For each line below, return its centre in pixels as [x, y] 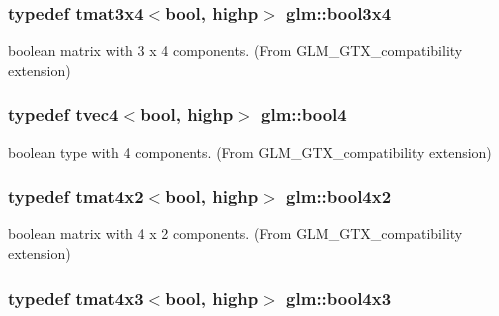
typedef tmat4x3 [76, 297]
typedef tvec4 [63, 114]
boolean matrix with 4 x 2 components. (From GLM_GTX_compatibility [235, 233]
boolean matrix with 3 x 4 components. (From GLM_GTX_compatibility [235, 50]
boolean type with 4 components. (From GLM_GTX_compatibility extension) [250, 151]
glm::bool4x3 [339, 297]
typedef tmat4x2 [76, 196]
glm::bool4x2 [339, 196]
